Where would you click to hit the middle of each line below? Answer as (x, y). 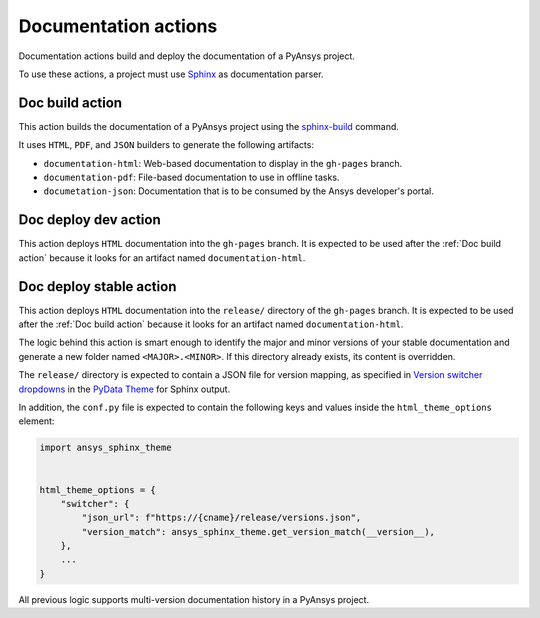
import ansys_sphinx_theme (105, 448)
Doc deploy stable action (97, 286)
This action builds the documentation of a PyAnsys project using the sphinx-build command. (209, 126)
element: (36, 421)
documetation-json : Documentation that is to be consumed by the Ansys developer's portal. (238, 191)
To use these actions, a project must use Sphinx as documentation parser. (171, 74)
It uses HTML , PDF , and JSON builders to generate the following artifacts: (166, 145)
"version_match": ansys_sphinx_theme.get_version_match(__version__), (258, 531)
